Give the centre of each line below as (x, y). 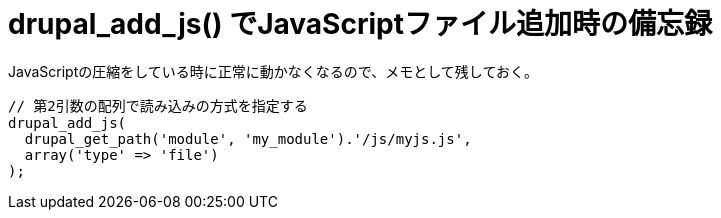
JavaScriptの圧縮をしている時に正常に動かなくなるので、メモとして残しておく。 (273, 71)
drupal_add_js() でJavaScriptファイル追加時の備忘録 (360, 24)
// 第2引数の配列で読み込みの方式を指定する (158, 105)
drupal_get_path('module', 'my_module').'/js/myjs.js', (248, 138)
